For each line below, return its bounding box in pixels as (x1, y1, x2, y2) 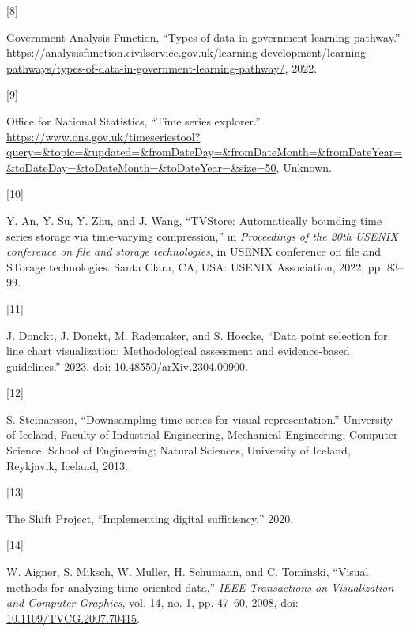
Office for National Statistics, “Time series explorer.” (6, 112, 261, 129)
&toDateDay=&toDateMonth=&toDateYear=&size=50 (6, 159, 276, 175)
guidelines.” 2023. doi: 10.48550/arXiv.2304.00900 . (6, 357, 248, 374)
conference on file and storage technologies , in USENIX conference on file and (6, 243, 382, 260)
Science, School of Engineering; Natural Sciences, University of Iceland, (6, 442, 351, 458)
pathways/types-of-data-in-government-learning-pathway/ (6, 59, 285, 76)
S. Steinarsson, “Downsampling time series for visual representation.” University (6, 410, 393, 427)
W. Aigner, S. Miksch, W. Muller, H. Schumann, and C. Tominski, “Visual (6, 563, 369, 580)
